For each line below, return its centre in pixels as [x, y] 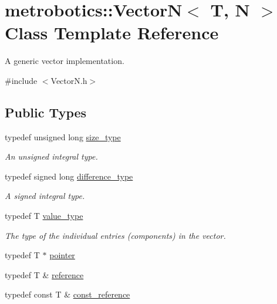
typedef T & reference [44, 274]
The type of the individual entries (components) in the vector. [115, 235]
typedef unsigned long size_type [63, 136]
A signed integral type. [45, 196]
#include [21, 80]
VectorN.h [69, 80]
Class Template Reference [112, 33]
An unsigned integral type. [51, 156]
